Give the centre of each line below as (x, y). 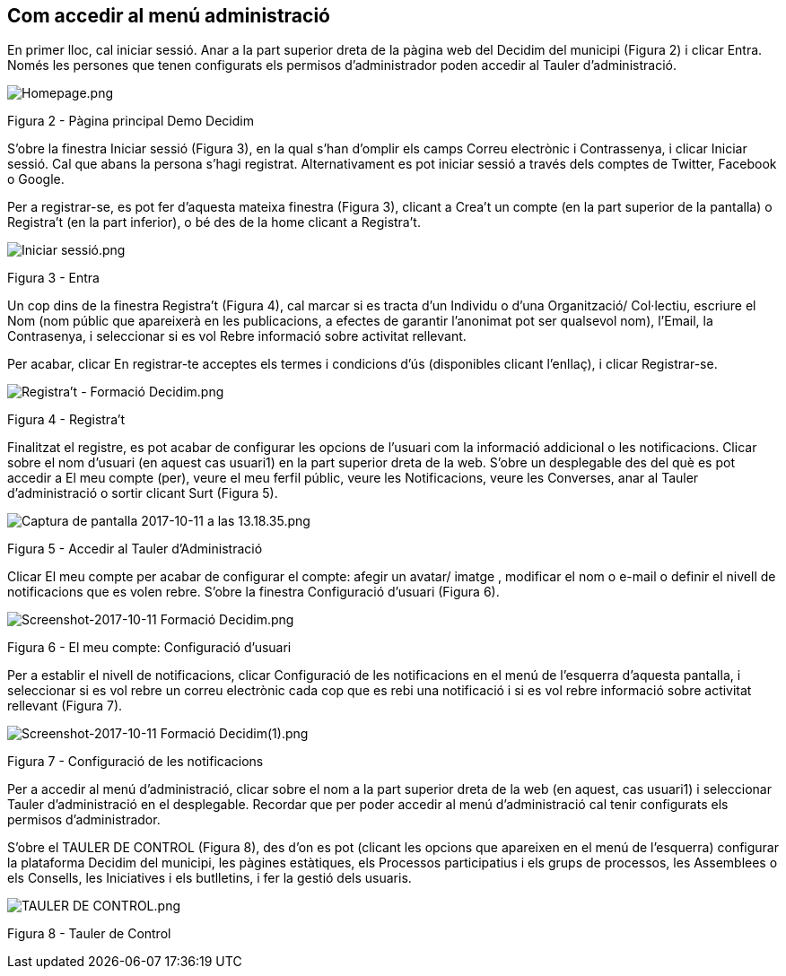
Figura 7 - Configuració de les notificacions (135, 762)
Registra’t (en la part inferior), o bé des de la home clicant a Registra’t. (214, 222)
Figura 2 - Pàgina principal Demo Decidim (131, 121)
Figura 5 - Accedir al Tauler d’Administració (135, 549)
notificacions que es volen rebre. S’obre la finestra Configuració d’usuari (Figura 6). (253, 592)
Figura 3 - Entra (53, 278)
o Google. (36, 179)
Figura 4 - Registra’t (66, 420)
